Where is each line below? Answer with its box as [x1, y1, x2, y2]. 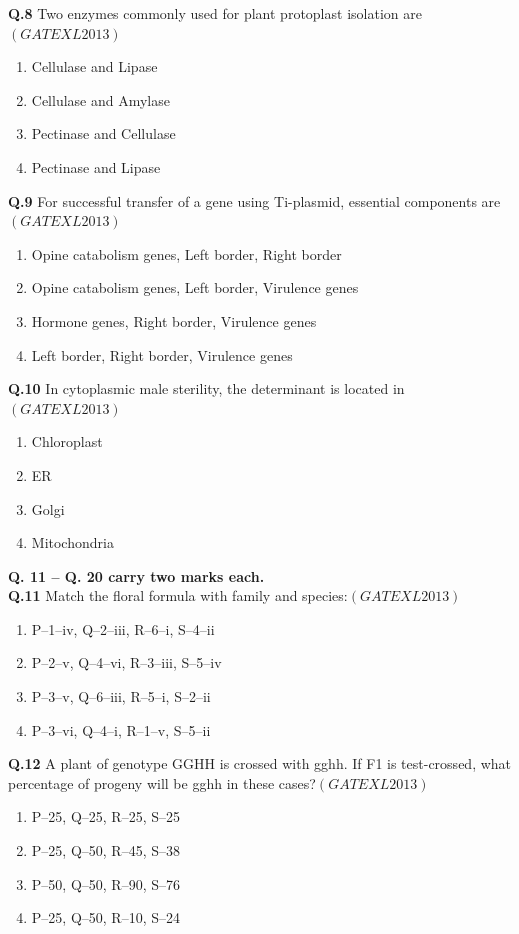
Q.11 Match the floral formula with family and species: [8, 585, 348, 606]
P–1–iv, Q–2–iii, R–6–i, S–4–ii [31, 618, 215, 639]
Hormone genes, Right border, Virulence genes [31, 310, 317, 331]
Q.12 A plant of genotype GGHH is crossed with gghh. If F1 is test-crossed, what [8, 753, 512, 774]
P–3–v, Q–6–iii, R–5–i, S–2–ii [31, 686, 211, 707]
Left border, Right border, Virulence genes [31, 344, 293, 365]
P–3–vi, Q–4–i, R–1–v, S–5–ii [31, 719, 211, 740]
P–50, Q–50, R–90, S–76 [31, 873, 180, 894]
